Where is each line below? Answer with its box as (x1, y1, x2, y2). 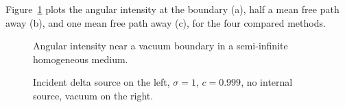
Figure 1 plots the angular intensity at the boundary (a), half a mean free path (5, 2, 340, 16)
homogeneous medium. (33, 51, 128, 66)
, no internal (241, 75, 293, 89)
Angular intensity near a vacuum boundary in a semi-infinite (33, 38, 288, 53)
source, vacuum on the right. (33, 88, 154, 102)
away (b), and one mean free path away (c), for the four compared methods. (5, 15, 326, 29)
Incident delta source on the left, (33, 75, 170, 89)
